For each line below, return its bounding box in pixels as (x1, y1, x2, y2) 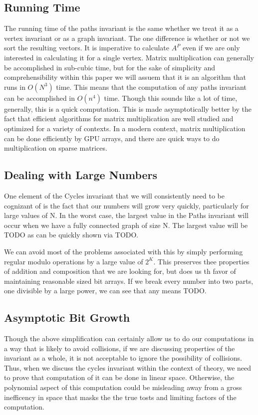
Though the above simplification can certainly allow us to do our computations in (4, 333, 254, 344)
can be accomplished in (4, 92, 75, 103)
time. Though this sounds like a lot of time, (104, 92, 238, 103)
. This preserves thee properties (153, 256, 250, 266)
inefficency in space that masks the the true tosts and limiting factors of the (4, 392, 237, 402)
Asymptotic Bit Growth (4, 310, 130, 325)
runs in (4, 81, 25, 92)
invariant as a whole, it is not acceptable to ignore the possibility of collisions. (4, 353, 242, 363)
